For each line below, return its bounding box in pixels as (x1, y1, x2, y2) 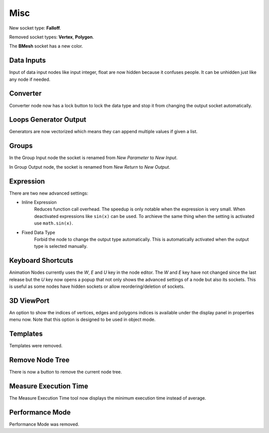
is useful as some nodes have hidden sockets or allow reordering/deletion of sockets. (9, 283, 185, 289)
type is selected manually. (34, 243, 88, 249)
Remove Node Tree (9, 356, 70, 364)
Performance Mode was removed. (9, 421, 79, 427)
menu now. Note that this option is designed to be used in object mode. (9, 317, 156, 323)
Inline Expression (21, 200, 57, 206)
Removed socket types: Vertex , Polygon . (9, 34, 94, 40)
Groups (9, 142, 33, 150)
